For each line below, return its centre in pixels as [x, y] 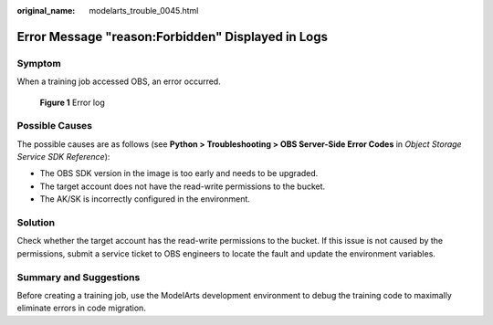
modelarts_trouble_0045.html [144, 10]
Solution [36, 223]
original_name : [46, 10]
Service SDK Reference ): [63, 157]
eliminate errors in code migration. [81, 308]
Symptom [39, 63]
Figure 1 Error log [72, 102]
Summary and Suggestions [79, 277]
